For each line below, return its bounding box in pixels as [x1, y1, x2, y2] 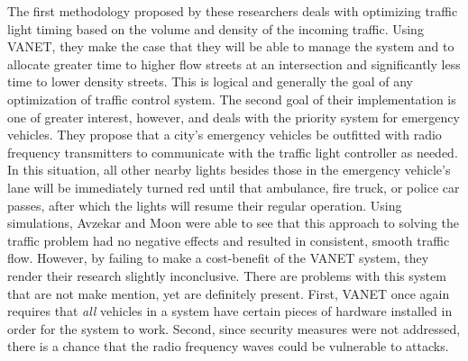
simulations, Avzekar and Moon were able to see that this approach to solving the [7, 213, 459, 232]
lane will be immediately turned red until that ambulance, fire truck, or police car [7, 177, 460, 196]
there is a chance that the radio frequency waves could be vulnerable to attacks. [7, 337, 449, 356]
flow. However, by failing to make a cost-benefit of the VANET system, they [7, 248, 429, 267]
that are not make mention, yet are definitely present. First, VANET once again [7, 284, 450, 302]
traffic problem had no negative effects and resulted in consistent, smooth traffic [7, 230, 450, 249]
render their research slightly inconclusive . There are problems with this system [7, 266, 446, 284]
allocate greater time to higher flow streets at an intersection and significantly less [7, 54, 461, 73]
